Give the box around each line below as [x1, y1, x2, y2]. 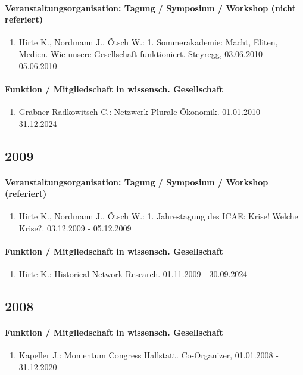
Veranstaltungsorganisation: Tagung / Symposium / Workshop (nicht [5, 1, 296, 14]
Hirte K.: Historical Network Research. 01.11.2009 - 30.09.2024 [18, 268, 248, 280]
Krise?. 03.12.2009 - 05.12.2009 [18, 221, 132, 234]
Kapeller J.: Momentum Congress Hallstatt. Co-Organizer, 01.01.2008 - [18, 349, 279, 361]
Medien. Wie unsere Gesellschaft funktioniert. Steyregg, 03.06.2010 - [18, 47, 268, 60]
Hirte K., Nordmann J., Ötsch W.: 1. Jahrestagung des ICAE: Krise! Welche [18, 210, 298, 222]
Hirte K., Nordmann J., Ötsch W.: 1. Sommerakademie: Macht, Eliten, [18, 36, 278, 48]
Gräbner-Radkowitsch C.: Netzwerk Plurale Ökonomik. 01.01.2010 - [18, 105, 266, 117]
